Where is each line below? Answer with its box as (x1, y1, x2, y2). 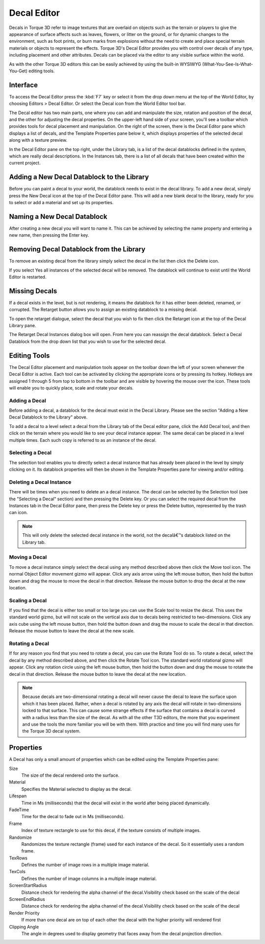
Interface (9, 81, 38, 89)
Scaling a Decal (9, 597, 47, 604)
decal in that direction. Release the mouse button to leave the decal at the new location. (9, 671, 186, 677)
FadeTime (9, 807, 29, 813)
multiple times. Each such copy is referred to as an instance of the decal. (9, 437, 157, 443)
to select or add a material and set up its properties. (9, 200, 114, 205)
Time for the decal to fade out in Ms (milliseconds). (21, 814, 125, 820)
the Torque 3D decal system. (22, 728, 81, 734)
